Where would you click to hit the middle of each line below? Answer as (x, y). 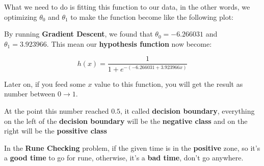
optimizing (21, 16)
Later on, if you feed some (45, 84)
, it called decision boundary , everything (188, 110)
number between (30, 94)
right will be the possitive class (56, 131)
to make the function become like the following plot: (152, 16)
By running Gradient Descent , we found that (78, 34)
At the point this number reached (57, 110)
